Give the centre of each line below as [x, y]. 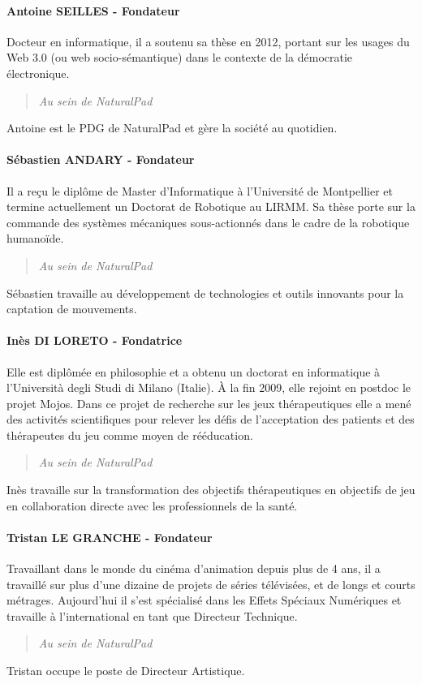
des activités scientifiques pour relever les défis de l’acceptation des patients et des [211, 419]
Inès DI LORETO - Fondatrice [95, 340]
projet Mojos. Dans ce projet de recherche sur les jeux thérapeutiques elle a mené [209, 403]
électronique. [38, 73]
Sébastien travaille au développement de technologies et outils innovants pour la [205, 293]
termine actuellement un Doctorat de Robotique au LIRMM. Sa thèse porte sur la [211, 206]
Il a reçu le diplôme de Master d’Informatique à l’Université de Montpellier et [200, 190]
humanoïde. [35, 238]
